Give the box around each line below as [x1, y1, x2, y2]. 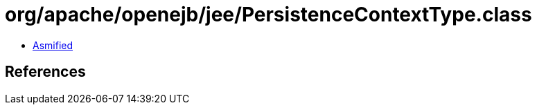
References [5, 63, 86, 81]
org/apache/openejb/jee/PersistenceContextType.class [5, 3, 532, 26]
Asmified [33, 39, 73, 51]
